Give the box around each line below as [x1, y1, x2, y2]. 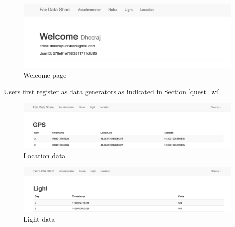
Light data [23, 213, 55, 224]
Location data [23, 150, 66, 160]
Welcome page [23, 70, 67, 80]
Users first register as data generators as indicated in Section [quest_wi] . [4, 86, 222, 96]
